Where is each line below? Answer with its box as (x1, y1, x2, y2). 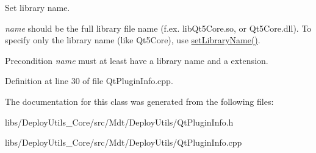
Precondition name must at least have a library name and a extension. (5, 54, 268, 66)
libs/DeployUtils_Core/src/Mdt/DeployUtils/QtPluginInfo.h (5, 115, 234, 128)
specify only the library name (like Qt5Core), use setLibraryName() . (5, 34, 260, 46)
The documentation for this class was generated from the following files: (5, 94, 274, 107)
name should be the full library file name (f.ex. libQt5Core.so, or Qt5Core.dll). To (5, 21, 312, 34)
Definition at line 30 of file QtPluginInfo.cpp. (5, 74, 173, 87)
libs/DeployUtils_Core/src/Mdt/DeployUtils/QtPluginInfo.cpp (5, 136, 242, 149)
